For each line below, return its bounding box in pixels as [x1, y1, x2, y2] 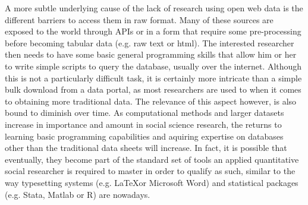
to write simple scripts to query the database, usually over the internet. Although [5, 59, 302, 72]
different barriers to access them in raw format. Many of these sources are [5, 13, 274, 26]
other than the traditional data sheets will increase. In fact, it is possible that [5, 141, 287, 154]
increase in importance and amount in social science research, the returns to [5, 118, 282, 130]
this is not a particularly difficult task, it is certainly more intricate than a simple [5, 71, 302, 84]
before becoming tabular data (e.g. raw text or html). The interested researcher [5, 36, 294, 49]
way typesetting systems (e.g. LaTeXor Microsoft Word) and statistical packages [5, 176, 298, 188]
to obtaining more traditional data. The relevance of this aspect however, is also [5, 94, 297, 107]
